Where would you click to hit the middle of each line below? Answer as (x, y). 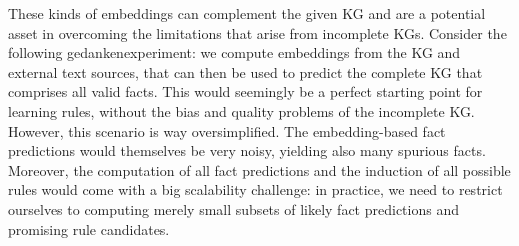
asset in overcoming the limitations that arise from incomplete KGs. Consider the (257, 32)
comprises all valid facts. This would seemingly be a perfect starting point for (245, 91)
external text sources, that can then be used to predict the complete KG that (245, 71)
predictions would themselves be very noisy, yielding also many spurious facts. (247, 150)
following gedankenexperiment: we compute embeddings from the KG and (234, 52)
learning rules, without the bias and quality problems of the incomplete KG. (241, 110)
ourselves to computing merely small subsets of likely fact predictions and (233, 208)
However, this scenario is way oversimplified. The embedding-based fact (227, 130)
